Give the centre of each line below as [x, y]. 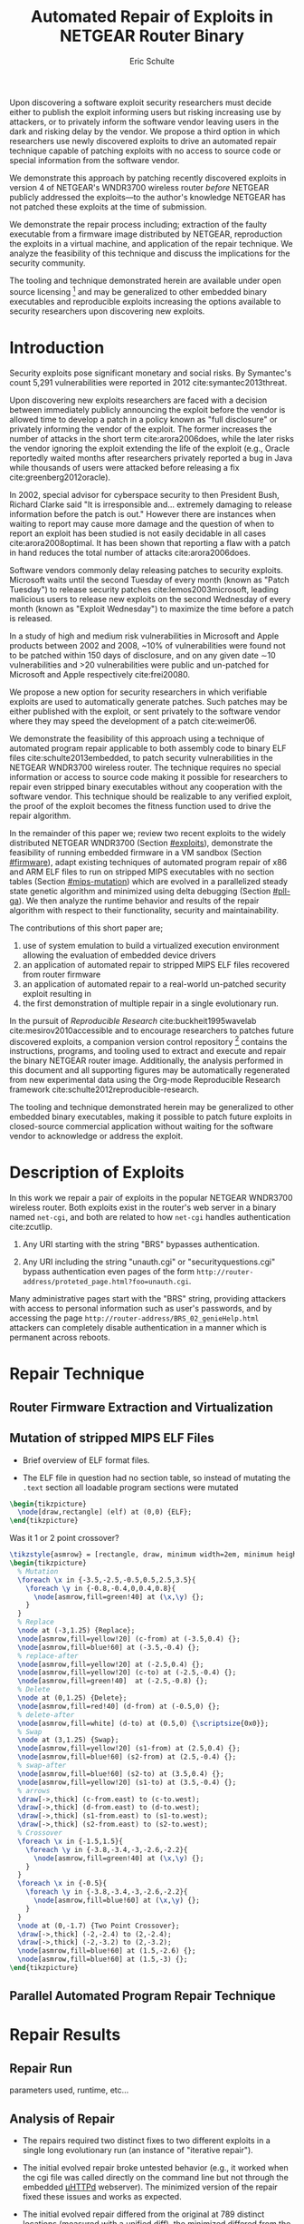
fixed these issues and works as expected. [102, 2197]
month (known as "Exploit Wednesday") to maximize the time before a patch [152, 609]
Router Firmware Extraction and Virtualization [142, 1407]
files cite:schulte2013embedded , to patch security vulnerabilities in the [141, 757]
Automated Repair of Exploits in [152, 17]
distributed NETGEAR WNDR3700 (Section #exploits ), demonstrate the [141, 843]
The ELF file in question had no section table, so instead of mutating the [157, 1478]
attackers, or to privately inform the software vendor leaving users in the [144, 122]
